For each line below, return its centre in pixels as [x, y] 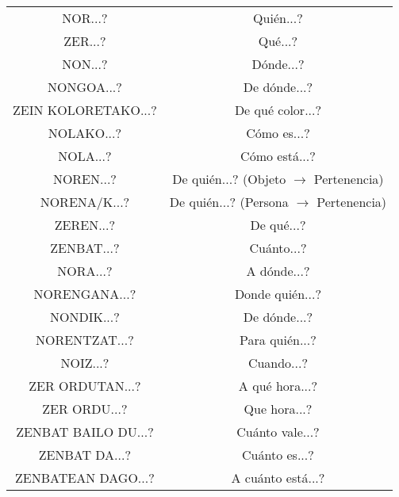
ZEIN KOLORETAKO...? [85, 110]
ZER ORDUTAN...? [85, 386]
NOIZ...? [85, 363]
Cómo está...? [278, 156]
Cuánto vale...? [278, 432]
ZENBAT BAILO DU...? [85, 432]
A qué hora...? [278, 386]
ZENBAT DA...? [85, 455]
